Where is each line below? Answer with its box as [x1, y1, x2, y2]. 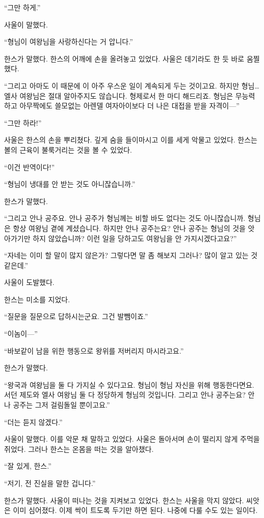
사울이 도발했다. [4, 277, 55, 287]
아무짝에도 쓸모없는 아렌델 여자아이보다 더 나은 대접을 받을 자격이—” [19, 100, 240, 111]
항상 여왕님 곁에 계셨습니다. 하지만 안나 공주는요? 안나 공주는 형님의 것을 [13, 222, 246, 233]
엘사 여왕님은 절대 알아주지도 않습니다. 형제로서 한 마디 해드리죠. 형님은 [4, 90, 233, 101]
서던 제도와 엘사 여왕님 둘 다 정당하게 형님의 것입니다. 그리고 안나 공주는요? [4, 389, 246, 400]
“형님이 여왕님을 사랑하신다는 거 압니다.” [4, 36, 133, 47]
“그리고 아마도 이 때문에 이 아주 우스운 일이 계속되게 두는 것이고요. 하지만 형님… [4, 80, 259, 91]
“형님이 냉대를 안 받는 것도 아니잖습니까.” [4, 179, 136, 189]
